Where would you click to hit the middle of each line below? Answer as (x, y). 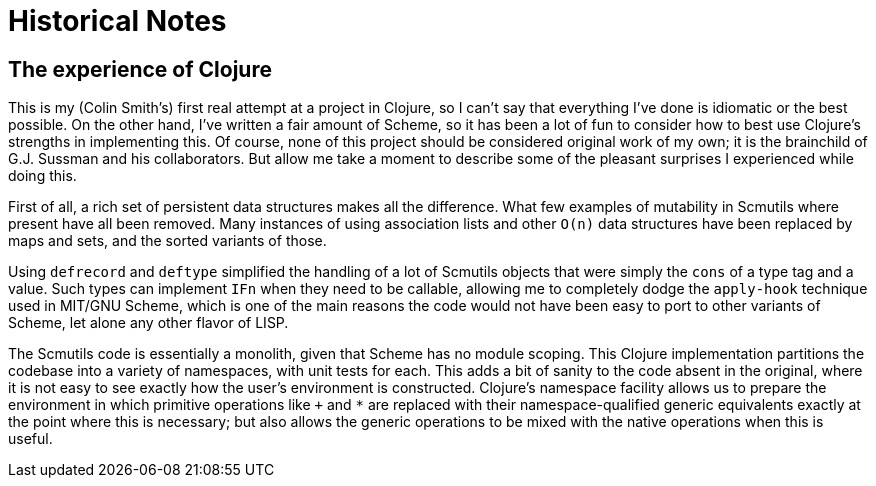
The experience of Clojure (140, 69)
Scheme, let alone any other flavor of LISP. (148, 323)
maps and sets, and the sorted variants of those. (167, 241)
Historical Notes (117, 21)
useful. (30, 439)
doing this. (42, 176)
